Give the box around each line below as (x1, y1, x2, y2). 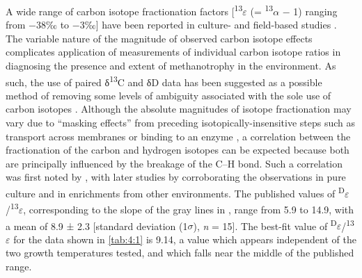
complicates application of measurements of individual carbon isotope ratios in (6, 44, 341, 59)
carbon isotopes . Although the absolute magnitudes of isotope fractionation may (6, 101, 352, 116)
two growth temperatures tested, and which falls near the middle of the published (6, 245, 354, 260)
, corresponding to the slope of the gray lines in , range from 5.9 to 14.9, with (23, 202, 354, 216)
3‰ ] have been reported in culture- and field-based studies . (79, 17, 337, 32)
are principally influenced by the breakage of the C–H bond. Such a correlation (6, 156, 343, 170)
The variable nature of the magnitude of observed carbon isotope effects (6, 31, 313, 45)
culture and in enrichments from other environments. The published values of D (6, 184, 345, 200)
